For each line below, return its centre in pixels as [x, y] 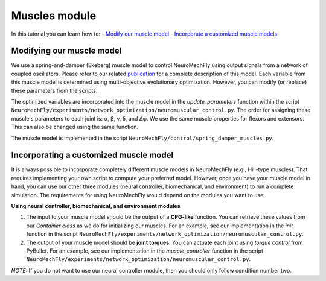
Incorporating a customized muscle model [92, 155]
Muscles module [54, 16]
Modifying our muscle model [66, 51]
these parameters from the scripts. [54, 90]
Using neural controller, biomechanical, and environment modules [96, 206]
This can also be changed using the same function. [75, 127]
